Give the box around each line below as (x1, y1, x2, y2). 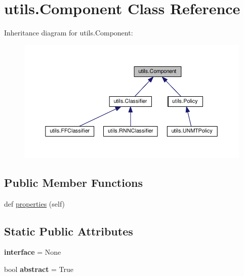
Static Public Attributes (4, 223, 133, 239)
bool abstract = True (4, 264, 74, 274)
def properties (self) (4, 198, 65, 209)
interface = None (4, 247, 61, 257)
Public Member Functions (4, 174, 143, 190)
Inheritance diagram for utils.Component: (4, 27, 133, 38)
